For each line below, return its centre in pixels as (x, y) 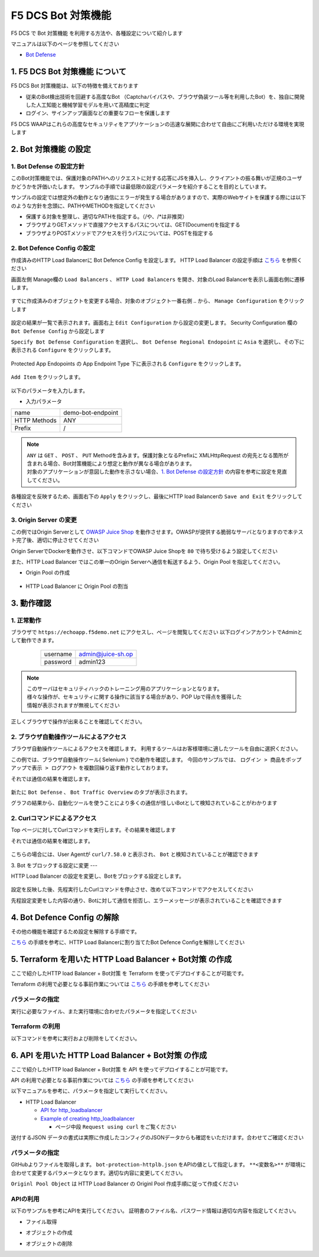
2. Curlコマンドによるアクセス (54, 818)
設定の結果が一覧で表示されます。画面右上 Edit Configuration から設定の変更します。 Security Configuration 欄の (154, 323)
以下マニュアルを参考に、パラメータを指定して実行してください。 (91, 1091)
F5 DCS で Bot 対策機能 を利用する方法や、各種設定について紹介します (97, 33)
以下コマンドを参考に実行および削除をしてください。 (76, 1038)
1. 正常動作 (26, 620)
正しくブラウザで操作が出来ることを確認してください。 (78, 722)
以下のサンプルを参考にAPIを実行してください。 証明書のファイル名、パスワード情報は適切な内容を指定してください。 (155, 1211)
